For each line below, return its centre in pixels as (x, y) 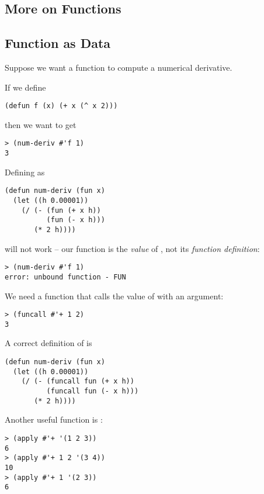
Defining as (25, 172)
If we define (25, 87)
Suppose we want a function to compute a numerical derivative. (119, 67)
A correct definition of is (48, 343)
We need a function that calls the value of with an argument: (114, 296)
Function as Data (58, 43)
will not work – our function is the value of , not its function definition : (132, 248)
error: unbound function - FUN (65, 277)
